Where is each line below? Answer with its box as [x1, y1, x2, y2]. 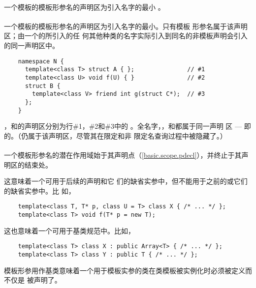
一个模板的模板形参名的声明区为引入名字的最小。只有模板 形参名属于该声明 [4, 21, 248, 31]
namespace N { [18, 58, 64, 65]
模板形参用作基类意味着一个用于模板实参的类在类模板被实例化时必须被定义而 [4, 265, 252, 275]
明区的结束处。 [4, 159, 52, 170]
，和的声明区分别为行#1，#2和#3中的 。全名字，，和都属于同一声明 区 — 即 [4, 121, 251, 131]
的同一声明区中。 [4, 40, 59, 50]
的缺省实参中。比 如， [4, 185, 75, 196]
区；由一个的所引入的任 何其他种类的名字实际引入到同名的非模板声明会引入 [4, 30, 248, 41]
